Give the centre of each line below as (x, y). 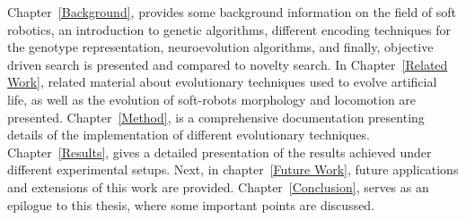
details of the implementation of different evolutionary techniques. (189, 135)
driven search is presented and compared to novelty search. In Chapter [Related (228, 64)
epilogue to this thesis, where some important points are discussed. (191, 204)
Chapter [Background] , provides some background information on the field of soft (232, 12)
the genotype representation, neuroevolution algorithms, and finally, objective (220, 47)
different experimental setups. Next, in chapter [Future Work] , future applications (233, 169)
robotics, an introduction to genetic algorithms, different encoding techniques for (229, 29)
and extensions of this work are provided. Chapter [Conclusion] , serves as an (218, 186)
